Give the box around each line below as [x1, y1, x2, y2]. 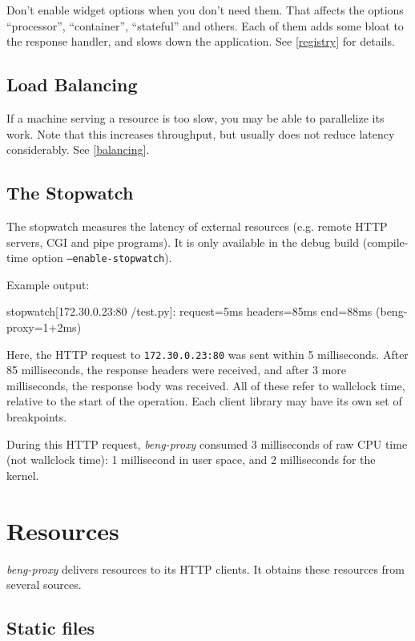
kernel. [6, 466, 39, 483]
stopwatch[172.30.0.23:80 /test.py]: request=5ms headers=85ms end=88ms [6, 303, 373, 320]
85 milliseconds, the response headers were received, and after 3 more [6, 361, 347, 378]
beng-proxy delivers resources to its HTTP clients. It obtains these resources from [6, 560, 405, 577]
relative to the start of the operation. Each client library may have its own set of [6, 393, 402, 409]
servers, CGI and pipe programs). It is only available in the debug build [6, 233, 360, 250]
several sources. [6, 576, 82, 593]
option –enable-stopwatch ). [31, 249, 172, 266]
